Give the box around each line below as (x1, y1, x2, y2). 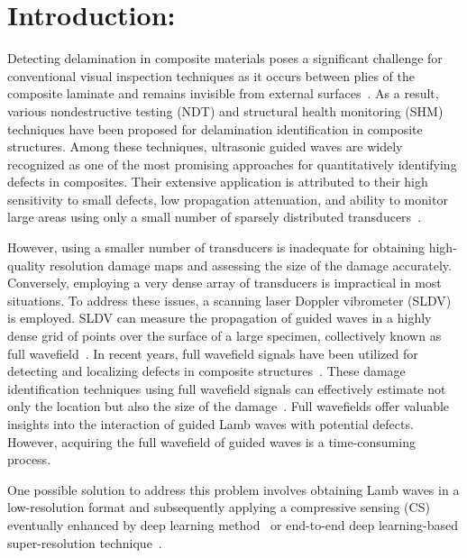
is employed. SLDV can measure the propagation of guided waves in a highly (7, 308, 432, 327)
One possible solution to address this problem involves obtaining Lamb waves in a (7, 480, 460, 499)
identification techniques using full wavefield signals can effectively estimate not (7, 379, 446, 398)
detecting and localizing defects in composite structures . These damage (7, 361, 406, 380)
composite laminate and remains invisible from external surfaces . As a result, (7, 84, 439, 103)
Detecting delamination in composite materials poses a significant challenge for (7, 49, 443, 68)
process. (7, 450, 51, 469)
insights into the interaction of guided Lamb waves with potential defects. (7, 415, 414, 433)
